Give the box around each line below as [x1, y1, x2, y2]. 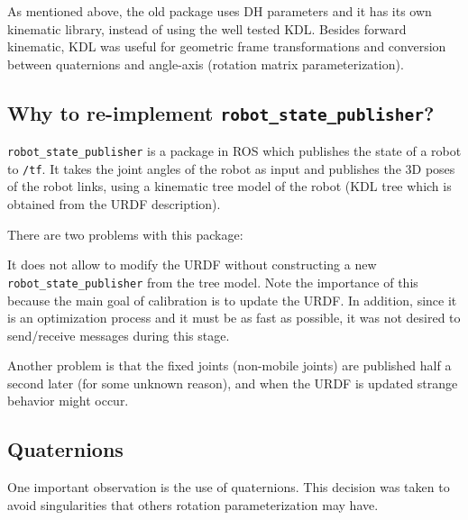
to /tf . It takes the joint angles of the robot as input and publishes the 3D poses [7, 159, 455, 178]
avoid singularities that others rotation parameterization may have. [7, 495, 379, 514]
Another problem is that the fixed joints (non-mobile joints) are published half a [7, 356, 452, 375]
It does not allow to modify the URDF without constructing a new [7, 255, 377, 274]
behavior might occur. [7, 391, 129, 410]
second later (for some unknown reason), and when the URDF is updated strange [7, 373, 458, 392]
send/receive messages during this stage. [7, 325, 230, 344]
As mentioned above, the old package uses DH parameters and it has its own [7, 2, 432, 20]
